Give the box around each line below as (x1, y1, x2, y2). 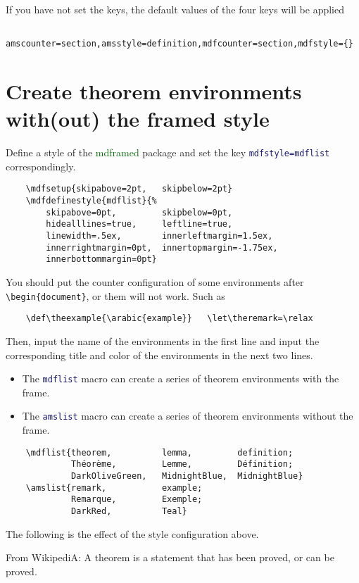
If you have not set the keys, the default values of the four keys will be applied (6, 2, 344, 16)
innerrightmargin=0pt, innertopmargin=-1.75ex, (46, 242, 278, 253)
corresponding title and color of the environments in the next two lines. (6, 347, 313, 362)
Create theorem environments (6, 77, 302, 106)
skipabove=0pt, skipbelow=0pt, (46, 207, 233, 218)
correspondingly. (6, 158, 76, 173)
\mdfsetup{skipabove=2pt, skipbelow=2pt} (25, 184, 233, 194)
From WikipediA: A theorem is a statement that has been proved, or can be (6, 550, 334, 565)
